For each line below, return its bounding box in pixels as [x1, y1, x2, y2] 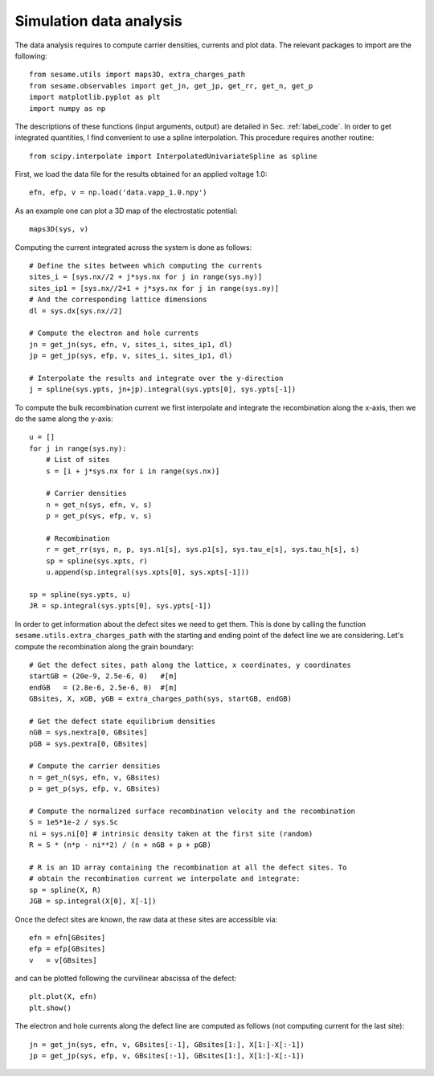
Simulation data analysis [14, 12, 182, 30]
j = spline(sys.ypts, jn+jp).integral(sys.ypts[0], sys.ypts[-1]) [29, 385, 297, 394]
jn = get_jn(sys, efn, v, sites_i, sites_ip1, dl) [29, 340, 233, 349]
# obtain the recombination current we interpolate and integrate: [29, 874, 301, 883]
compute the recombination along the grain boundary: [14, 641, 194, 651]
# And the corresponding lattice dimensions [29, 295, 208, 305]
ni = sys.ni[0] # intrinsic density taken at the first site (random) [29, 828, 313, 838]
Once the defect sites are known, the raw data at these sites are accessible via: [14, 914, 278, 924]
